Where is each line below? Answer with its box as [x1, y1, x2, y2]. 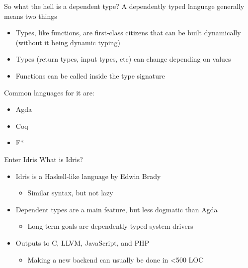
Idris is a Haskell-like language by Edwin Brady [15, 171, 161, 181]
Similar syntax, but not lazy [27, 187, 113, 198]
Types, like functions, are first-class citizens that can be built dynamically [15, 27, 241, 38]
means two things [4, 10, 57, 21]
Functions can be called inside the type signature [15, 70, 165, 81]
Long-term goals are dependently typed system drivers [27, 221, 193, 231]
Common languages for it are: [4, 87, 94, 97]
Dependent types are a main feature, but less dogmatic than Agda [15, 204, 218, 214]
